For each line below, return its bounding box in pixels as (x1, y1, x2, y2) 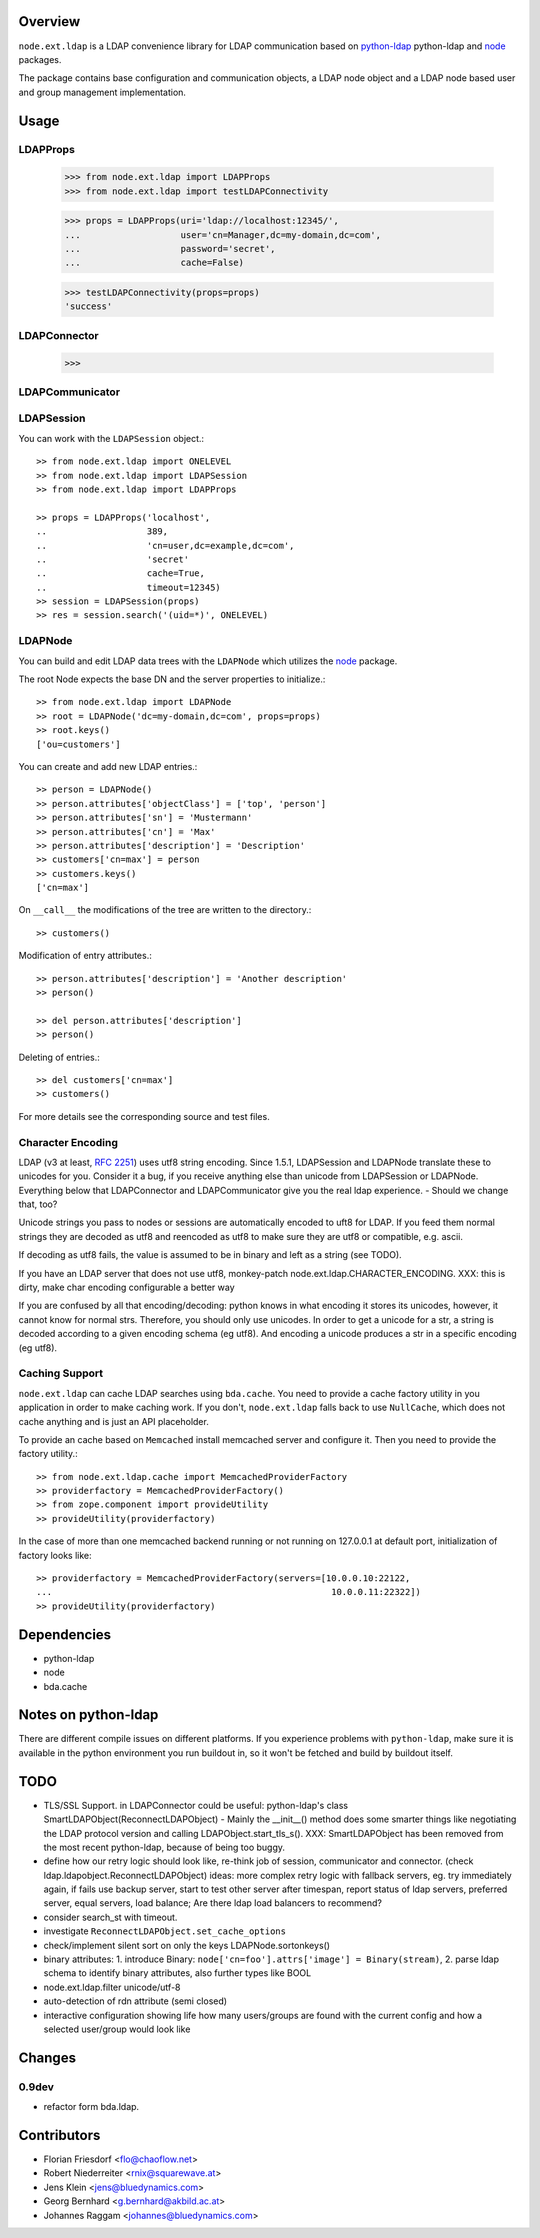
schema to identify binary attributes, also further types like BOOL (43, 1967, 312, 1979)
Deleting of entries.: (18, 1051, 100, 1063)
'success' (64, 301, 113, 312)
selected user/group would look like (43, 2023, 191, 2035)
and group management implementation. (18, 86, 187, 98)
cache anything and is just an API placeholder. (18, 1415, 209, 1427)
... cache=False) (64, 257, 245, 269)
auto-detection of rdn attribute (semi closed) (43, 1995, 228, 2007)
